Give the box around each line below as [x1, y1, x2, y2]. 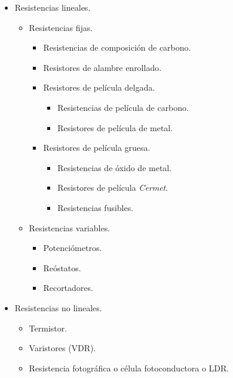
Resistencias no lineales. [14, 301, 102, 314]
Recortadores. [43, 281, 93, 294]
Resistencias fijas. [29, 21, 93, 33]
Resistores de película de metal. [57, 121, 173, 134]
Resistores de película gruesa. [43, 141, 151, 154]
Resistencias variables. [29, 221, 111, 234]
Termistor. [29, 321, 68, 334]
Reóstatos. [43, 261, 81, 274]
